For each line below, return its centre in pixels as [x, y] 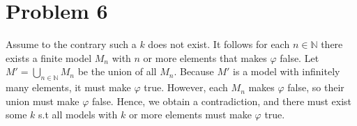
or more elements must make [190, 115]
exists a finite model [49, 57]
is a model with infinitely [287, 71]
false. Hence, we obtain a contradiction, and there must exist [222, 101]
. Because [194, 71]
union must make [43, 101]
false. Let [299, 57]
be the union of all [117, 71]
